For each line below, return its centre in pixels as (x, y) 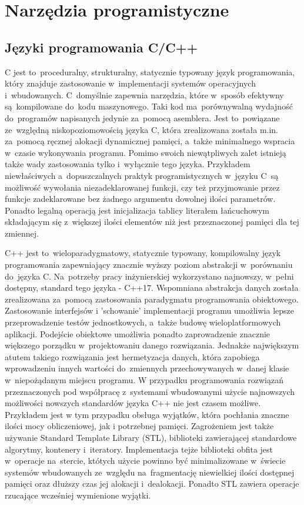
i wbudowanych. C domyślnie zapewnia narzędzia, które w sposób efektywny (144, 94)
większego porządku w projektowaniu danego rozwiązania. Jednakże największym (152, 345)
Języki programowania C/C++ (101, 47)
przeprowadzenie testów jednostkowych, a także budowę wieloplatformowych (143, 322)
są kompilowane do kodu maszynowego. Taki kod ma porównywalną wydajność (149, 106)
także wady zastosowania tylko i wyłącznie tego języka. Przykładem (128, 164)
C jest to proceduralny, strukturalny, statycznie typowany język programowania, (150, 72)
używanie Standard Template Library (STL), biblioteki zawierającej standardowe (151, 437)
